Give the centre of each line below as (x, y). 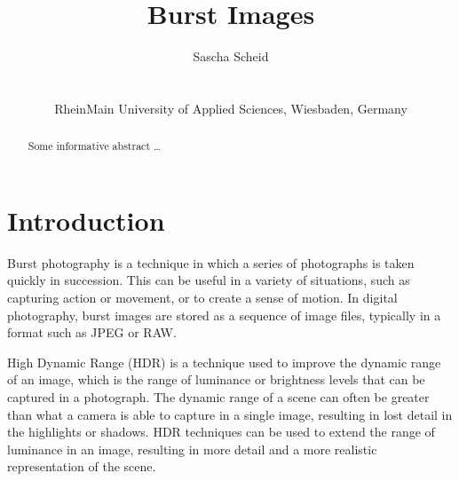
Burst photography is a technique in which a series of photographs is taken (211, 262)
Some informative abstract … (94, 146)
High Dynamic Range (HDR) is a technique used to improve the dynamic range (224, 362)
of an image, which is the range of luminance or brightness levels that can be (216, 379)
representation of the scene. (82, 466)
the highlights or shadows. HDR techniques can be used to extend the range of (221, 432)
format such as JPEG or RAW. (92, 332)
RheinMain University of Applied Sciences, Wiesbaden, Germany (231, 108)
